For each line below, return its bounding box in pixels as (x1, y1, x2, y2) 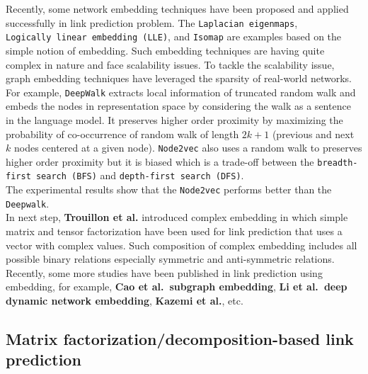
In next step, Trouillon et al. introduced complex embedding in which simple (6, 210, 348, 225)
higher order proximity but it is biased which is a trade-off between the (6, 154, 314, 169)
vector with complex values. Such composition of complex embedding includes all (6, 237, 357, 252)
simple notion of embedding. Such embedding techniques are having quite (6, 42, 325, 57)
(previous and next (272, 126, 355, 141)
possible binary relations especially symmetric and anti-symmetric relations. (6, 251, 335, 266)
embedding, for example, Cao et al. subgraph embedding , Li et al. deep (6, 279, 347, 294)
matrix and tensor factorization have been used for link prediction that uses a (6, 224, 343, 238)
